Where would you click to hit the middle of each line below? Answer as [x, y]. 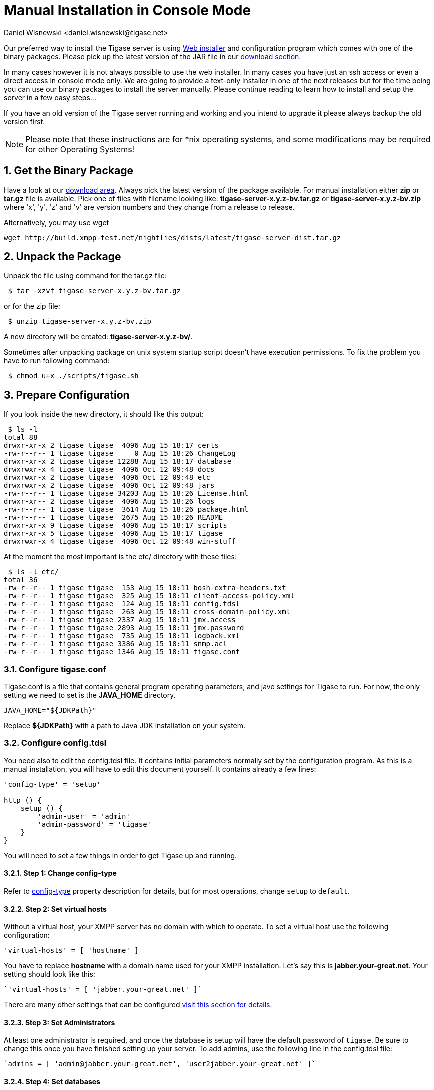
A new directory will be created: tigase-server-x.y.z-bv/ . [98, 337]
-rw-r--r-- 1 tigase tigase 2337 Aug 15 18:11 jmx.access [120, 620]
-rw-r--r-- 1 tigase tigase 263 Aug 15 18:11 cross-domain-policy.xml [147, 612]
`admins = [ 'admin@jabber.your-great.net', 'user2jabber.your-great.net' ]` [160, 1064]
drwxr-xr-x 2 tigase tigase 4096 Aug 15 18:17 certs [111, 446]
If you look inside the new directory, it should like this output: [104, 414]
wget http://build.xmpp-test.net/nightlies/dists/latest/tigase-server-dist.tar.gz [173, 238]
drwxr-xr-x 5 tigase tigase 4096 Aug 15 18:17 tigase [114, 534]
